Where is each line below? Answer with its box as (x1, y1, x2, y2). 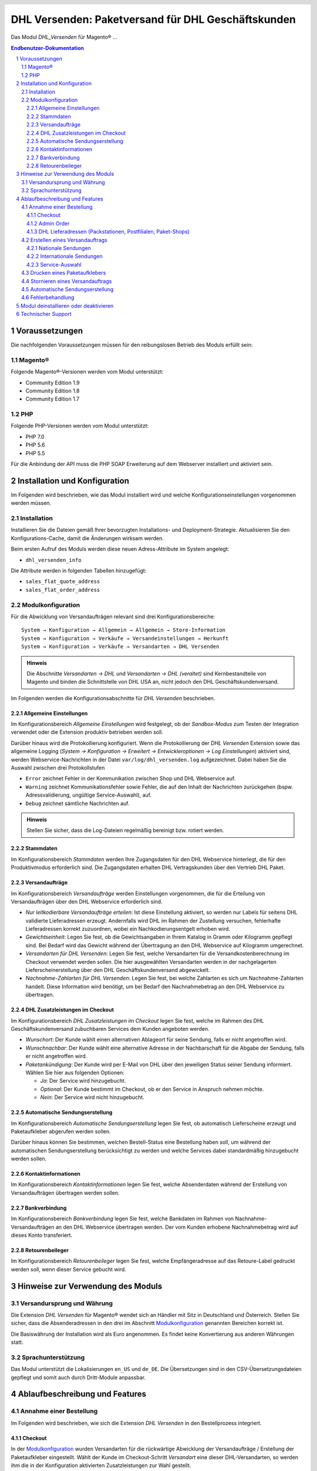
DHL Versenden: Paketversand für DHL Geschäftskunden (11, 13, 296, 26)
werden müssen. (11, 500, 52, 507)
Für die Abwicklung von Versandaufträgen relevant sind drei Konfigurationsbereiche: (11, 613, 215, 620)
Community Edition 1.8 (25, 387, 80, 394)
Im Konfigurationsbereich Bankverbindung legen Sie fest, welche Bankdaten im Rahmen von (11, 1215, 234, 1222)
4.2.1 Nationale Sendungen (26, 244, 91, 251)
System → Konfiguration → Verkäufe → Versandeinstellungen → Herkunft (21, 635, 229, 641)
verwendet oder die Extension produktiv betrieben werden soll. (11, 728, 164, 735)
